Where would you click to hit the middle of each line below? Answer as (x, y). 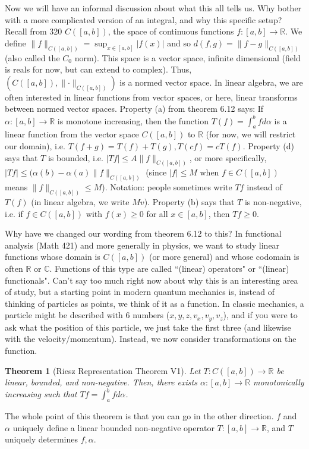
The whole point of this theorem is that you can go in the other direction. (139, 416)
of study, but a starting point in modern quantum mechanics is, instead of (140, 292)
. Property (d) (268, 145)
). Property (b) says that (189, 202)
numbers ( (151, 315)
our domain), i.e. (35, 145)
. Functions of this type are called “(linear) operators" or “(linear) (169, 269)
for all (157, 213)
